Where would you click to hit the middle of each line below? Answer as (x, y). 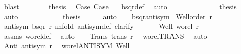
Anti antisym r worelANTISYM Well (67, 46)
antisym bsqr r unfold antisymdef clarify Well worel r (101, 26)
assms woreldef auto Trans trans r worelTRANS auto (106, 36)
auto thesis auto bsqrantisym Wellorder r (108, 16)
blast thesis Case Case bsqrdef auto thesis (120, 6)
